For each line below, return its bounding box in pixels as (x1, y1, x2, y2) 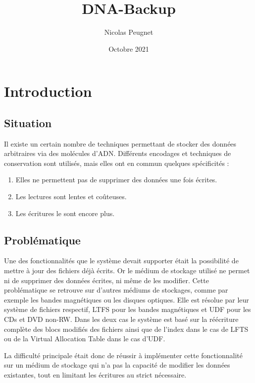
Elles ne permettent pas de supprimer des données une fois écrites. (15, 174, 217, 185)
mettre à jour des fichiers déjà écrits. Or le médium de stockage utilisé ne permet (4, 265, 250, 276)
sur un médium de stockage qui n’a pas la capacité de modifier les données (4, 360, 230, 370)
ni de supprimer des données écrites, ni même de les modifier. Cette (4, 275, 209, 285)
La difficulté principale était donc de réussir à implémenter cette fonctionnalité (4, 350, 243, 360)
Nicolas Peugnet (104, 27, 153, 37)
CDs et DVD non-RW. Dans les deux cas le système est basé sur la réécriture (4, 314, 239, 324)
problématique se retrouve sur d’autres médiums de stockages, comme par (4, 285, 228, 295)
